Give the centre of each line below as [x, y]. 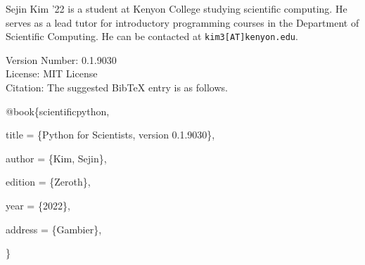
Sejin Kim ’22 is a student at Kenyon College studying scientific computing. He [177, 8]
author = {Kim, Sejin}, [56, 158]
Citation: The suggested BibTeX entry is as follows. [117, 88]
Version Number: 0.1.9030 [61, 59]
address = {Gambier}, [54, 229]
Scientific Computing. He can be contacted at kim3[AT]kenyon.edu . [152, 36]
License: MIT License [52, 73]
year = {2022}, [38, 205]
